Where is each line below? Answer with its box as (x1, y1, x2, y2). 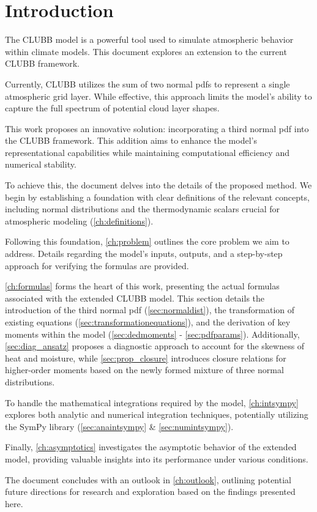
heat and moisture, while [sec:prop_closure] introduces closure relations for (5, 351, 286, 364)
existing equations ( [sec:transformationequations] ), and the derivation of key (5, 316, 291, 328)
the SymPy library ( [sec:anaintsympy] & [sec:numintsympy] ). (5, 420, 234, 432)
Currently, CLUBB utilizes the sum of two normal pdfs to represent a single (5, 77, 290, 90)
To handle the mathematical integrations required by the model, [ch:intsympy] (5, 396, 299, 409)
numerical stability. (5, 158, 76, 171)
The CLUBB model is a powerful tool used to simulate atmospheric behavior (5, 33, 294, 46)
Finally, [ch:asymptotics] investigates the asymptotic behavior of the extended (5, 440, 297, 453)
